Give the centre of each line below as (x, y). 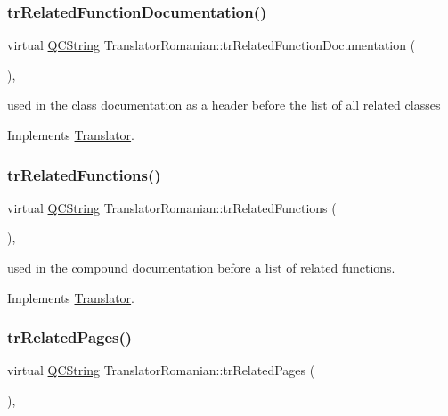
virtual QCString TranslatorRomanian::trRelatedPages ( (161, 370)
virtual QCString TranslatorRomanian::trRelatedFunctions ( (172, 207)
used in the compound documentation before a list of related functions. (201, 267)
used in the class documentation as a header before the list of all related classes (224, 105)
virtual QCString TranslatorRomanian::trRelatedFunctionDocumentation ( (212, 45)
